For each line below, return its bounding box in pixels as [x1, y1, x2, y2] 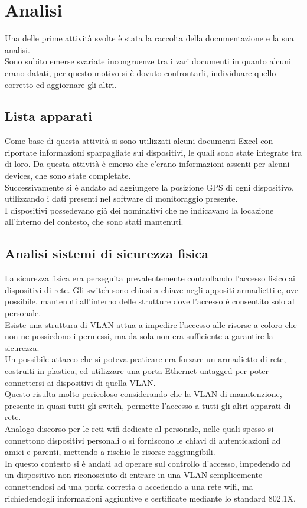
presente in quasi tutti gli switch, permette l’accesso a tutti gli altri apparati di [5, 399, 291, 411]
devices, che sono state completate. [5, 169, 131, 182]
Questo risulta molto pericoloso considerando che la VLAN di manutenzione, [5, 388, 282, 400]
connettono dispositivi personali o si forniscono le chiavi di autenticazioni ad [5, 434, 281, 446]
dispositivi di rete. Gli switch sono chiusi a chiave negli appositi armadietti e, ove [5, 283, 298, 296]
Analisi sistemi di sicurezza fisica [5, 244, 209, 263]
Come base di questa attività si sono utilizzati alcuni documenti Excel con [5, 135, 273, 147]
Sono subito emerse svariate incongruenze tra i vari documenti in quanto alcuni [5, 55, 291, 67]
